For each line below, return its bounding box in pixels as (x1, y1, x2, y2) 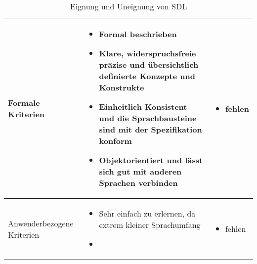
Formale (8, 97, 40, 108)
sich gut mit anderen (99, 166, 182, 177)
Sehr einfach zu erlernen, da (99, 208, 196, 219)
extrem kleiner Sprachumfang (99, 219, 201, 230)
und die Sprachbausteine (99, 112, 197, 124)
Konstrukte (99, 82, 144, 93)
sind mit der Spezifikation (99, 124, 202, 135)
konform (99, 135, 132, 146)
